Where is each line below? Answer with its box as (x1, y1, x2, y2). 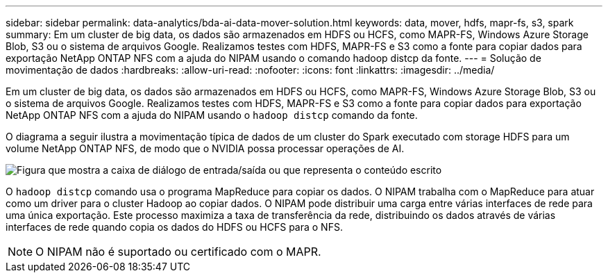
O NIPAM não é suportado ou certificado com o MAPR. (35, 245, 321, 259)
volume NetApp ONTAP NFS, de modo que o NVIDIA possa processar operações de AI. (6, 142, 405, 154)
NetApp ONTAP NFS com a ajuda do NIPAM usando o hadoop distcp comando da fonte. (6, 109, 418, 121)
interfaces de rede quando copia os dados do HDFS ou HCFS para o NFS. (6, 221, 343, 233)
